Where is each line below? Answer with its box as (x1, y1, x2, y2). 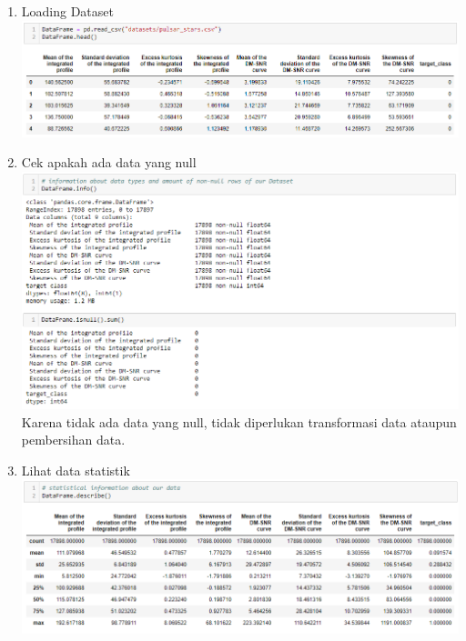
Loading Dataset (21, 2, 114, 20)
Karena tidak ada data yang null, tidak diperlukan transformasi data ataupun (21, 412, 457, 431)
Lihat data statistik (21, 460, 130, 479)
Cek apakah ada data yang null (21, 153, 197, 172)
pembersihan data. (21, 430, 126, 449)
